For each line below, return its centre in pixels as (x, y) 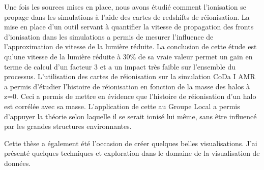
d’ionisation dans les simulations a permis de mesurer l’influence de (109, 36)
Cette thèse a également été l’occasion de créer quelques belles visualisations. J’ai (131, 143)
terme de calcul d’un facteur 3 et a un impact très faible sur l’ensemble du (120, 66)
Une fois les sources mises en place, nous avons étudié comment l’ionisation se (125, 7)
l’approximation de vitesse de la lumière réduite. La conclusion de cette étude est (130, 46)
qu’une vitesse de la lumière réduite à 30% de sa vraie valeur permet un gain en (128, 56)
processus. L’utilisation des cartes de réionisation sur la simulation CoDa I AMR (130, 76)
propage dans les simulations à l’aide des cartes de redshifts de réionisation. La (127, 16)
